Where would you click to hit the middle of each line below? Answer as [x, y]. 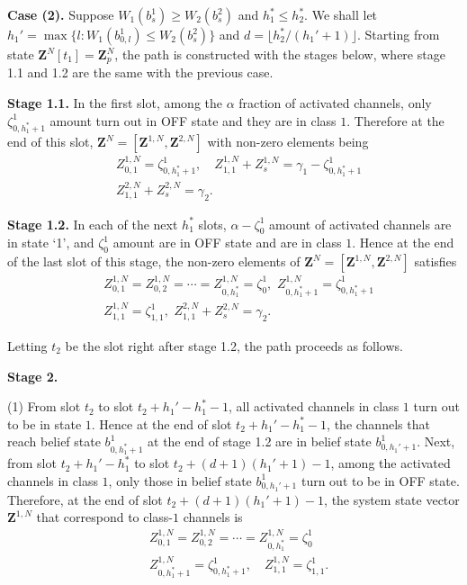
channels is [213, 517]
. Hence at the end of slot [162, 423]
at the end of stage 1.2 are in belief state [260, 441]
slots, [212, 224]
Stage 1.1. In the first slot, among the [115, 103]
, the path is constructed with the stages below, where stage [280, 54]
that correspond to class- [105, 517]
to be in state [45, 423]
